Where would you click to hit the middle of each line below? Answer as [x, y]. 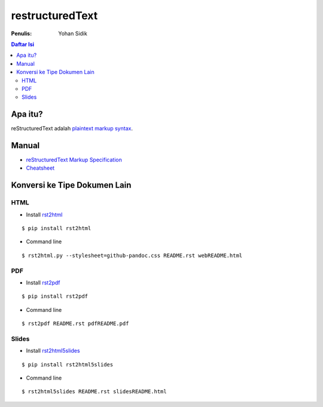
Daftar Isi [23, 44]
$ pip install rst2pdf [55, 296]
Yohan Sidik [73, 33]
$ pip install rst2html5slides [68, 364]
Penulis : [22, 33]
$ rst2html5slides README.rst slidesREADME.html [94, 392]
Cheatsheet [40, 168]
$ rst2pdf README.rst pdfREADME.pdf [75, 324]
